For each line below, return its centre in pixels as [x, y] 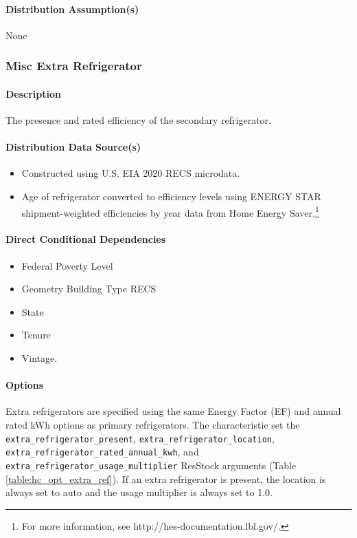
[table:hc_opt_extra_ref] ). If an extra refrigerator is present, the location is [166, 478]
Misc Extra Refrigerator [74, 66]
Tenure [36, 335]
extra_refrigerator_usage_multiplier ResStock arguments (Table [151, 465]
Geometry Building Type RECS [89, 289]
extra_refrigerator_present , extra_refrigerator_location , [140, 438]
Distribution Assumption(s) [72, 9]
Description [34, 93]
